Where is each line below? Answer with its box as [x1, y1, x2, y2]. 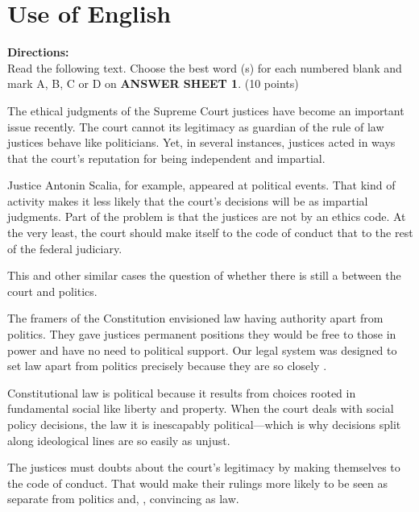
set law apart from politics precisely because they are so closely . [7, 357, 327, 374]
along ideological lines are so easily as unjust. [7, 431, 230, 448]
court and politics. [7, 282, 97, 299]
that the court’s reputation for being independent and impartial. [7, 149, 326, 166]
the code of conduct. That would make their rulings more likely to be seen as [7, 474, 388, 491]
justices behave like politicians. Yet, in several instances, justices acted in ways [7, 134, 396, 151]
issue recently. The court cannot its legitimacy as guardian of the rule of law [7, 118, 384, 135]
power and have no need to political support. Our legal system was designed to [7, 341, 397, 358]
